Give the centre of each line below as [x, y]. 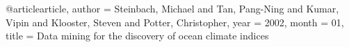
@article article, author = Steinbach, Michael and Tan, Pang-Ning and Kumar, [172, 8]
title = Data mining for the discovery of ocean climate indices [137, 36]
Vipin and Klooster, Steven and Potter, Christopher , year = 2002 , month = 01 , [175, 22]
